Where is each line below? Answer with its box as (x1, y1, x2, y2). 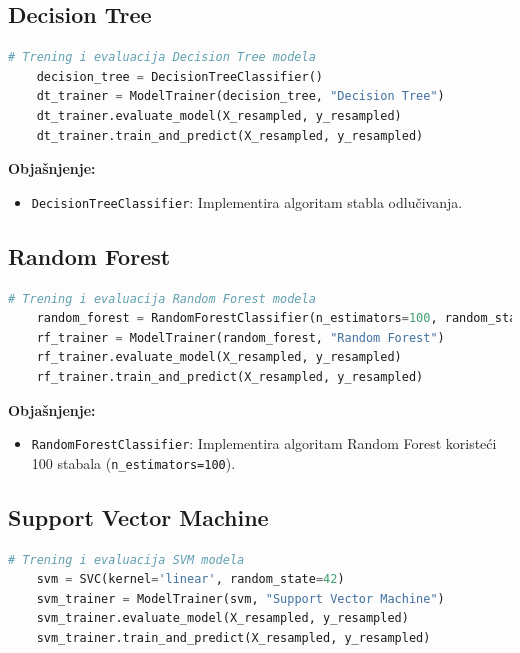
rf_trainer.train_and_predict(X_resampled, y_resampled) (36, 370, 424, 384)
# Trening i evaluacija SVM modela (8, 552, 245, 567)
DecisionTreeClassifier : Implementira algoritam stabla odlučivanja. (31, 191, 463, 212)
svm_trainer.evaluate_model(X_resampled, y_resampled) (36, 611, 409, 626)
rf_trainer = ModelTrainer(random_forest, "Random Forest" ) (36, 330, 445, 345)
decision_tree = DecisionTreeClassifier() (36, 69, 324, 84)
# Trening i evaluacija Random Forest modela (8, 291, 316, 306)
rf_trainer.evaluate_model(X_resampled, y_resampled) (36, 350, 402, 365)
